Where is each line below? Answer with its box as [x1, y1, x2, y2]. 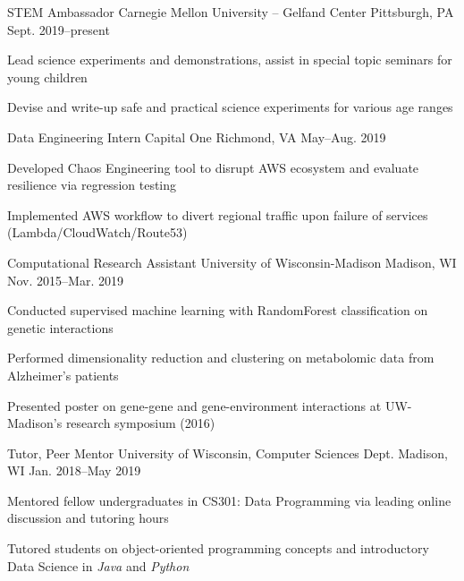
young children [7, 67, 88, 86]
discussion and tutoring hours [7, 508, 169, 527]
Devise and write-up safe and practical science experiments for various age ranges [7, 98, 453, 116]
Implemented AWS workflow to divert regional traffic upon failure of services [7, 205, 428, 224]
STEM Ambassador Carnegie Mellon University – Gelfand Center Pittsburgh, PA [7, 3, 454, 21]
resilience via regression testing [7, 175, 177, 194]
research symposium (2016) [65, 414, 215, 432]
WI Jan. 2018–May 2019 [7, 461, 141, 480]
